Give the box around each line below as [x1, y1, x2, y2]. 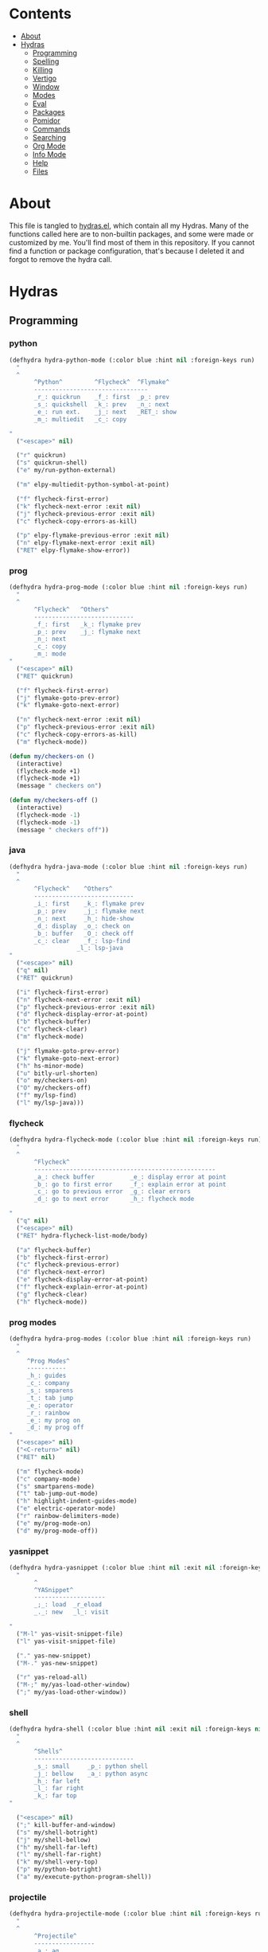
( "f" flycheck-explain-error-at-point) [16, 1283, 149, 1291]
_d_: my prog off [26, 1423, 84, 1432]
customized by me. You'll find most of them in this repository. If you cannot [9, 237, 255, 247]
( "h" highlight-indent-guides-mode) [16, 1497, 138, 1505]
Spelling [32, 57, 60, 66]
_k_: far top [33, 1792, 78, 1800]
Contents [9, 5, 72, 23]
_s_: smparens [26, 1387, 74, 1395]
